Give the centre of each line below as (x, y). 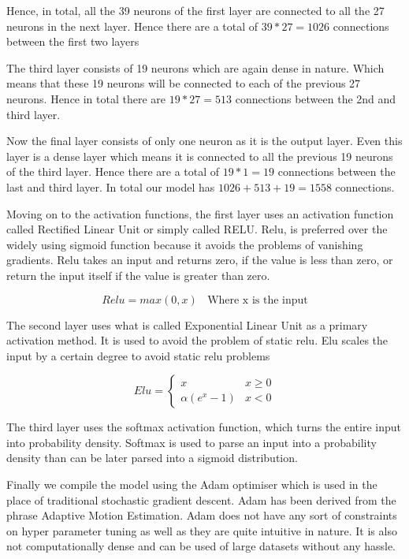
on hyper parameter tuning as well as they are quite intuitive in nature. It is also (202, 530)
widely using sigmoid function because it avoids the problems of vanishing (185, 244)
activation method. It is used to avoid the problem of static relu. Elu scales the (197, 340)
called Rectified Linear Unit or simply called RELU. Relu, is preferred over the (197, 229)
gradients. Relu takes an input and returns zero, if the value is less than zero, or (200, 260)
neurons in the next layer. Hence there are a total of (132, 26)
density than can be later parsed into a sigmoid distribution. (152, 458)
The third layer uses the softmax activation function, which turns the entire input (204, 427)
